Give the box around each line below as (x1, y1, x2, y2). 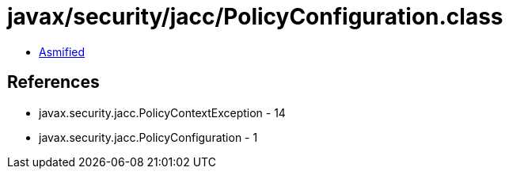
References (7, 72, 100, 93)
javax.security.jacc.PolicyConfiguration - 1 (39, 130, 258, 144)
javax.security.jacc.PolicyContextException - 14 (39, 105, 286, 120)
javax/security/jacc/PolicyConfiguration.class (7, 3, 503, 30)
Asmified (39, 44, 85, 59)
